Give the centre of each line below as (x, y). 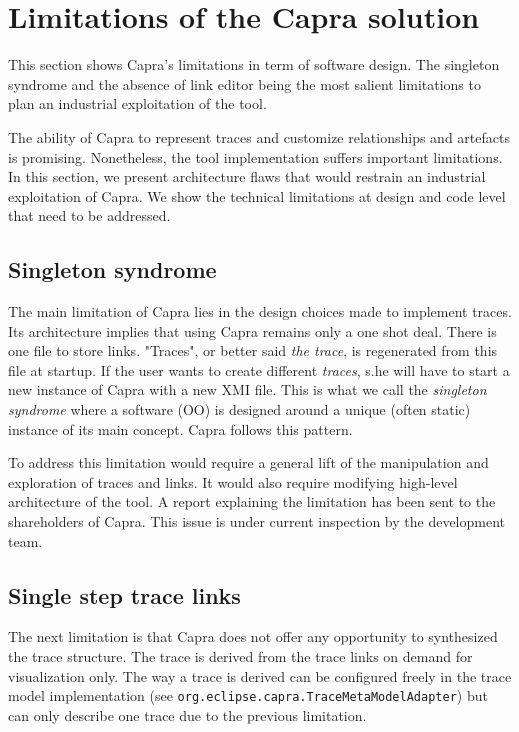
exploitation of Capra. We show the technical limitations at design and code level (257, 195)
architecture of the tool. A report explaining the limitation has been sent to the (252, 501)
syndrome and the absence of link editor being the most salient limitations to (244, 83)
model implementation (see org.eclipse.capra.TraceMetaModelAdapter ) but (248, 695)
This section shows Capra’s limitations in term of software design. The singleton (254, 64)
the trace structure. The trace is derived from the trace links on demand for (240, 656)
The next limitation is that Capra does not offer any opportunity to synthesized (253, 636)
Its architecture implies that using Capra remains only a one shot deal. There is (252, 330)
